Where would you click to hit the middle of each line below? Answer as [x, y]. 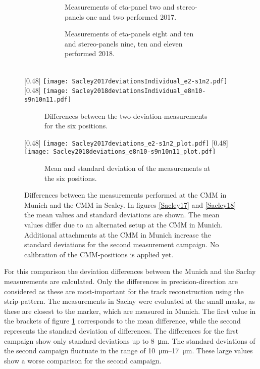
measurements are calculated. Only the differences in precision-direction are [121, 281]
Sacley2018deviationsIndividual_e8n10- [139, 91]
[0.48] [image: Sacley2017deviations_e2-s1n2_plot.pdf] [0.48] [126, 142]
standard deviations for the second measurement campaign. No [122, 244]
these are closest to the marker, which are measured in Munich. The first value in [130, 311]
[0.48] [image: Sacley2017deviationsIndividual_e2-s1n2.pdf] [126, 80]
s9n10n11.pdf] [48, 99]
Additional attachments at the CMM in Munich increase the [118, 234]
